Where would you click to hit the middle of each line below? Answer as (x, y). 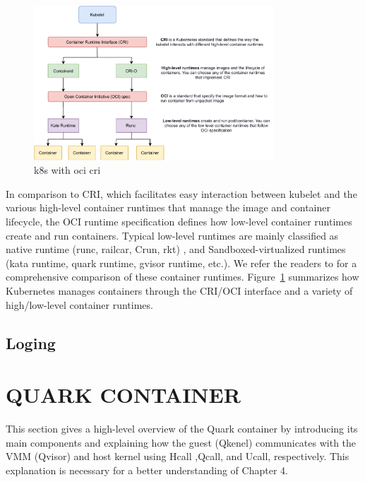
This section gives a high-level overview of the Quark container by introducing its (182, 429)
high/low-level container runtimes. (79, 304)
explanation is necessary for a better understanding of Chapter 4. (147, 470)
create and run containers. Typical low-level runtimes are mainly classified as (172, 235)
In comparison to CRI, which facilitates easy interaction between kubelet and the (181, 193)
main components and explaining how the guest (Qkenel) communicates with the (181, 442)
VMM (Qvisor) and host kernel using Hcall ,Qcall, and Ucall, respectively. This (178, 456)
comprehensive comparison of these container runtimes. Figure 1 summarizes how (182, 277)
